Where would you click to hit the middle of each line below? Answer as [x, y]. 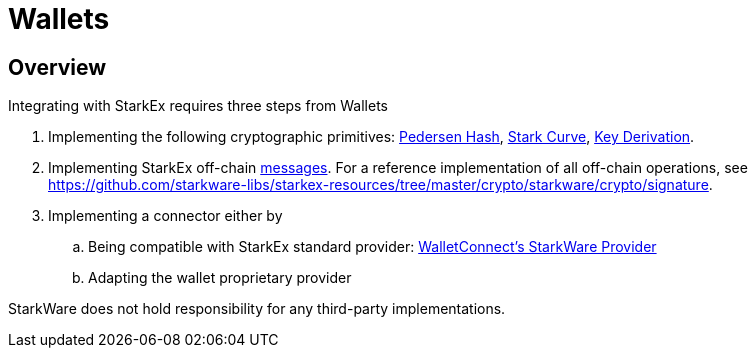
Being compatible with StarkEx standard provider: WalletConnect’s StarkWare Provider [372, 247]
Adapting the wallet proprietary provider [220, 278]
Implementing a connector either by [165, 216]
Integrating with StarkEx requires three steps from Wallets [198, 106]
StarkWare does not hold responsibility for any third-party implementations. [257, 309]
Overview [57, 67]
